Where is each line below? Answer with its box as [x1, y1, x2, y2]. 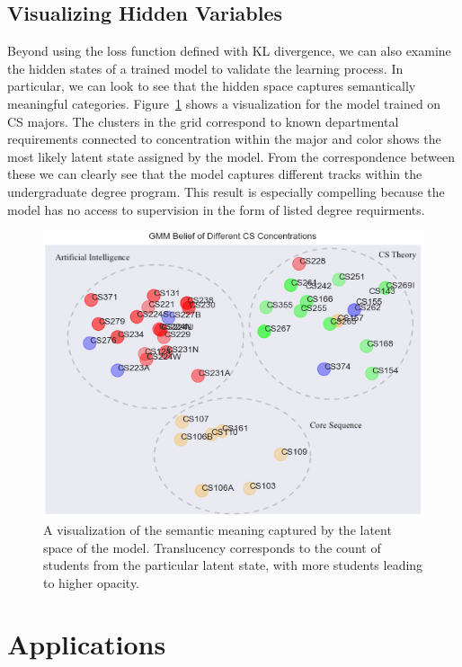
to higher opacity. [43, 573, 140, 591]
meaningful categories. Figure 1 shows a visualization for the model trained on [7, 93, 441, 112]
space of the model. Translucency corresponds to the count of [43, 538, 381, 556]
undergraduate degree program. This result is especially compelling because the [7, 182, 445, 200]
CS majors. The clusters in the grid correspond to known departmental [7, 111, 399, 130]
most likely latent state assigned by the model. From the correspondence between [7, 147, 456, 165]
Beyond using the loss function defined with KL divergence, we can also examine [7, 41, 451, 60]
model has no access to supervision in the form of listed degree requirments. [7, 200, 425, 218]
